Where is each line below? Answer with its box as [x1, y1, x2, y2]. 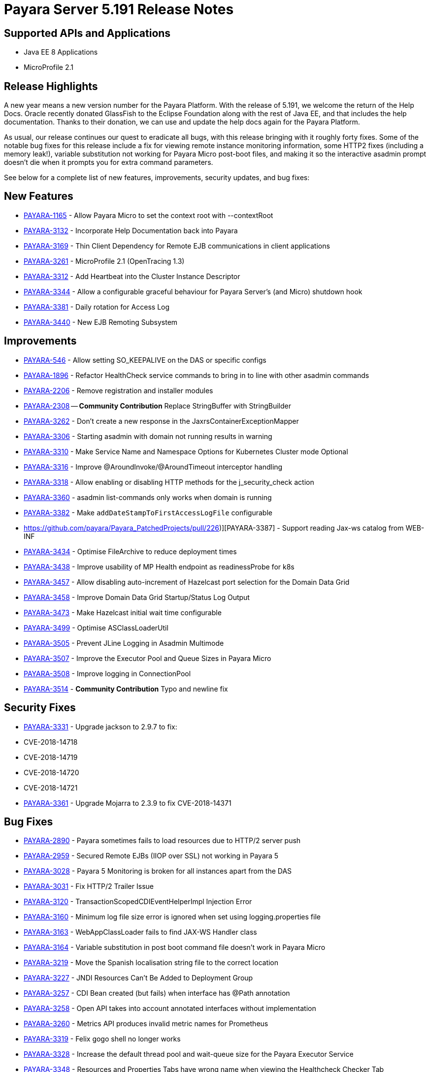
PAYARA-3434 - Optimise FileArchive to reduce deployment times [24, 547, 237, 556]
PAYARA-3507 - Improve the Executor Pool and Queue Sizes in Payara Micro [24, 654, 271, 662]
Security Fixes [4, 701, 76, 714]
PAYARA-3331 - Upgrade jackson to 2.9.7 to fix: [24, 722, 177, 731]
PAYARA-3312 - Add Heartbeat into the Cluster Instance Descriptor [24, 272, 240, 281]
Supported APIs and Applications [4, 27, 171, 39]
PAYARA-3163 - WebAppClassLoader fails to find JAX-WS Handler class [24, 928, 257, 937]
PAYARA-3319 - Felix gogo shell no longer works [24, 1035, 181, 1043]
